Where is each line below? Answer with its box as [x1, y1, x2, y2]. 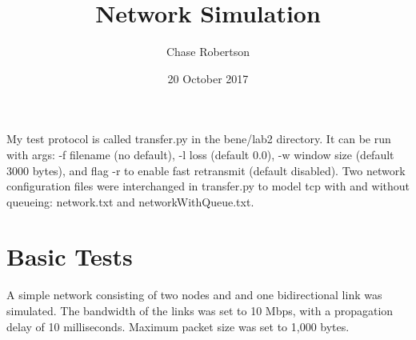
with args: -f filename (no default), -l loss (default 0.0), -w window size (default [6, 146, 394, 162]
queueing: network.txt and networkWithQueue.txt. [6, 193, 254, 210]
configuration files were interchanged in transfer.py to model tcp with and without [6, 178, 410, 194]
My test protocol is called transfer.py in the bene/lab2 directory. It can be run [6, 130, 391, 147]
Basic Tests [6, 240, 133, 273]
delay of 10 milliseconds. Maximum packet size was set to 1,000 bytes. [6, 318, 350, 334]
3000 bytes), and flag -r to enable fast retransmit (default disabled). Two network [6, 162, 406, 178]
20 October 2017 [167, 70, 249, 86]
